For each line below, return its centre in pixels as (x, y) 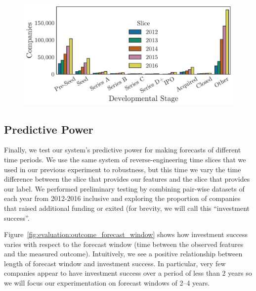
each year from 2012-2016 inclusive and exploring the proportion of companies (122, 198)
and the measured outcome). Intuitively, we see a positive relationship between (123, 254)
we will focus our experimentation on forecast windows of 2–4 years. (107, 283)
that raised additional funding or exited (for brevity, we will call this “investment (127, 208)
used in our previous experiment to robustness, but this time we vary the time (123, 169)
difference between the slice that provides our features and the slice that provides (127, 179)
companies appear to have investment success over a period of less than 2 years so (128, 273)
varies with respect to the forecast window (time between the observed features (124, 244)
